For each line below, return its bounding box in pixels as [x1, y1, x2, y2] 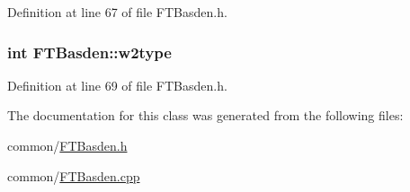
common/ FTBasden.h [7, 136, 128, 154]
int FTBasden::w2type [7, 40, 172, 63]
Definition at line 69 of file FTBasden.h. [7, 75, 227, 94]
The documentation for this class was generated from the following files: [7, 106, 404, 125]
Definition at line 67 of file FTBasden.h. [7, 3, 227, 21]
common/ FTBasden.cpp [7, 166, 140, 185]
